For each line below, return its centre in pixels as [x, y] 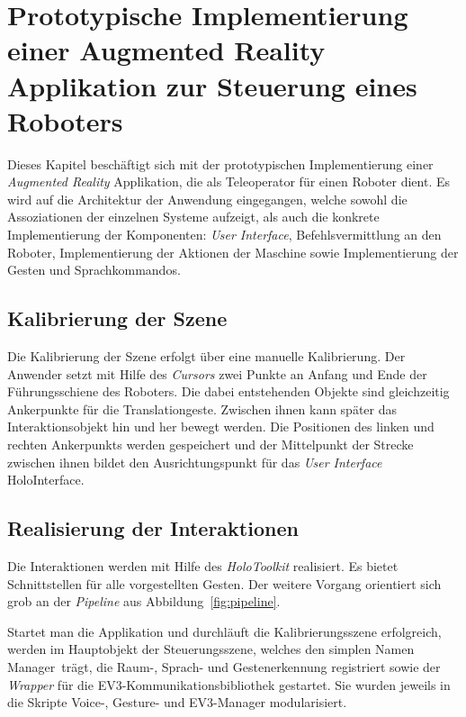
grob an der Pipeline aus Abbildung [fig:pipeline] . [144, 601]
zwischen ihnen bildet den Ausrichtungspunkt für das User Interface [195, 462]
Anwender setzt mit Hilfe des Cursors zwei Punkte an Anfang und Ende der [217, 373]
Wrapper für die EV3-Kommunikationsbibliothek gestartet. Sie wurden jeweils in [229, 684]
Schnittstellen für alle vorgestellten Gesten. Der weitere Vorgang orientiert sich [224, 583]
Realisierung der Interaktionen [153, 528]
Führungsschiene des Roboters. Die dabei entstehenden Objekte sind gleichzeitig [229, 391]
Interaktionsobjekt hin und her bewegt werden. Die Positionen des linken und [221, 427]
